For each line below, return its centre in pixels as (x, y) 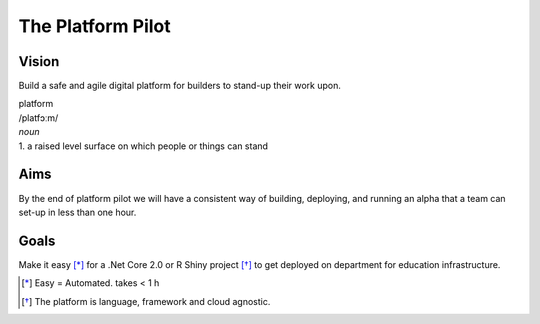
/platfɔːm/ (38, 117)
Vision (39, 61)
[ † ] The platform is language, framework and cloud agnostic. (146, 301)
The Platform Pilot (95, 26)
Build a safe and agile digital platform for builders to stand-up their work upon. (180, 86)
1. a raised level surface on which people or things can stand (143, 146)
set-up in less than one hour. (77, 212)
